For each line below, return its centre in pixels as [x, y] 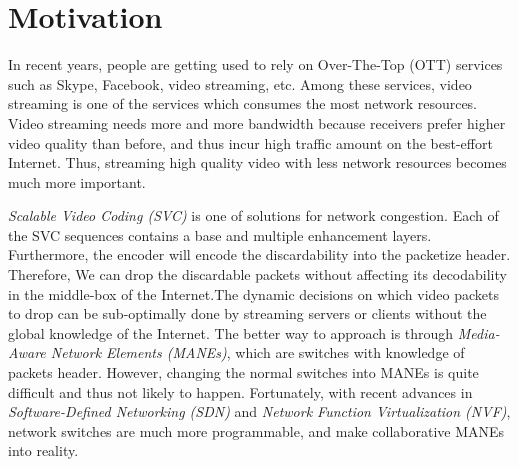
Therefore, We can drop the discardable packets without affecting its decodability [257, 274]
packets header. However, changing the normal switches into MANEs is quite [243, 372]
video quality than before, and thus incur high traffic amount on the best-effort [250, 142]
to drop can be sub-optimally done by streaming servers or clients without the [247, 313]
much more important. [77, 181]
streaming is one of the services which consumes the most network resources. [243, 103]
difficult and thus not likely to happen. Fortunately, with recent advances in [240, 391]
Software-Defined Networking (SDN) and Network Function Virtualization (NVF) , [259, 411]
